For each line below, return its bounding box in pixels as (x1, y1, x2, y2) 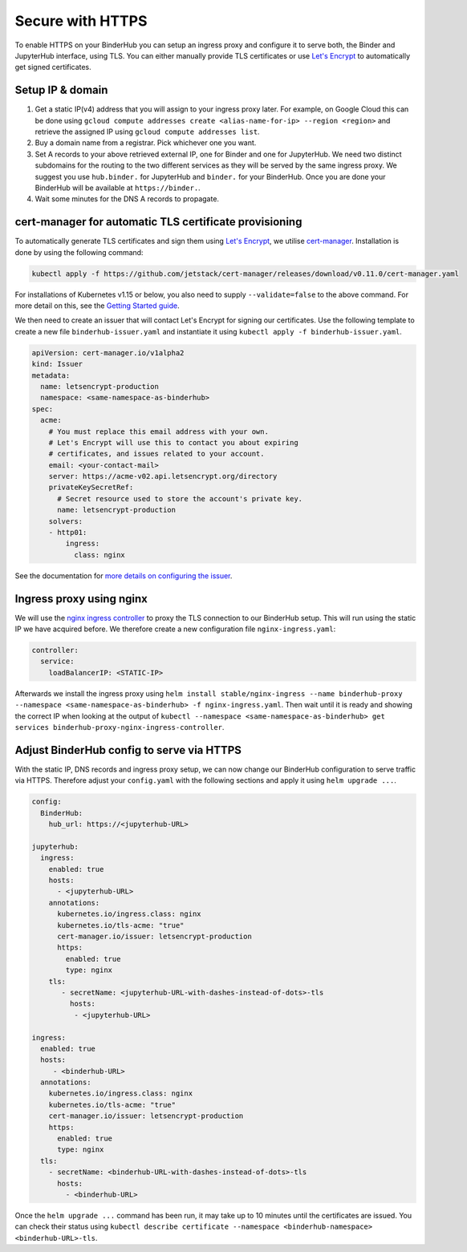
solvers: (48, 517, 83, 525)
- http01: (48, 528, 87, 537)
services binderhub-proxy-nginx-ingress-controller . (14, 723, 225, 732)
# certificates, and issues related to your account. (48, 449, 265, 459)
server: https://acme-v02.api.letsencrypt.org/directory (48, 472, 278, 481)
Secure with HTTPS (14, 12, 148, 30)
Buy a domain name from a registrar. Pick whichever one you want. (35, 138, 257, 148)
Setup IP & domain (14, 83, 108, 97)
